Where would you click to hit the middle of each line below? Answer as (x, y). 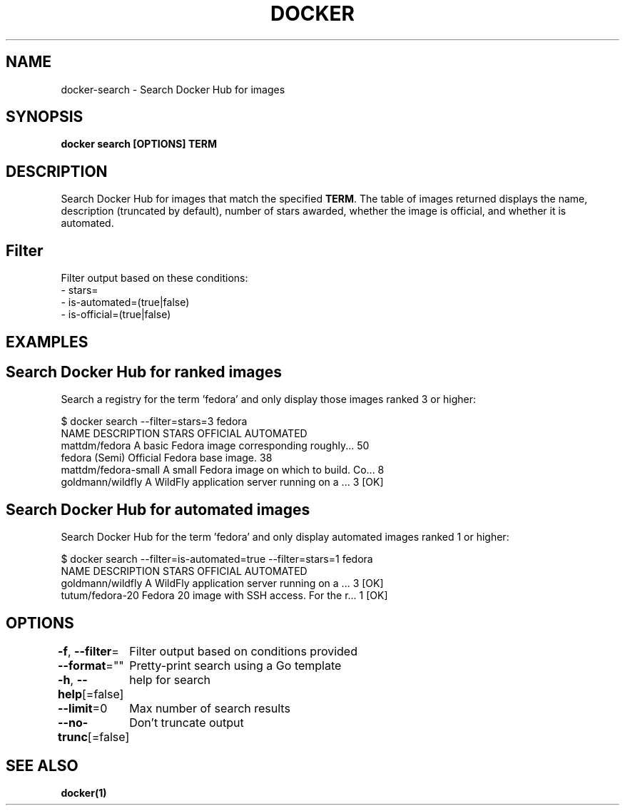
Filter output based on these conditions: (154, 278)
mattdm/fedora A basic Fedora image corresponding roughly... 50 (215, 446)
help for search (170, 680)
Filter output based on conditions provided (243, 652)
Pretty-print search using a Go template (235, 666)
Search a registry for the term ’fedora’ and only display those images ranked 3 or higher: (268, 399)
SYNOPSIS (45, 117)
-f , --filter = (88, 652)
